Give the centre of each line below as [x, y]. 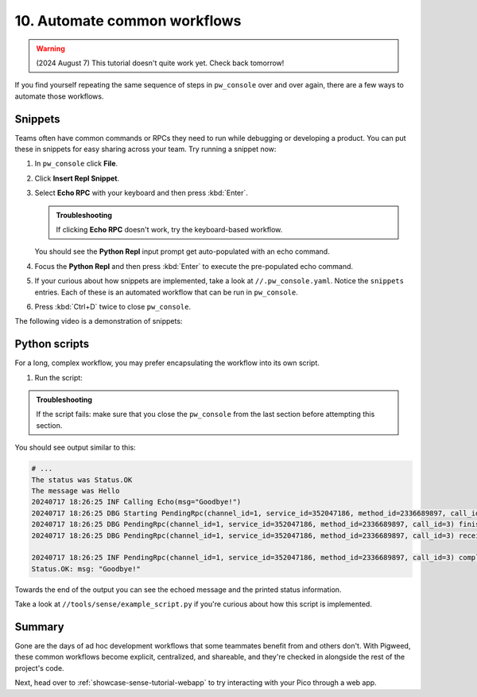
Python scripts [52, 344]
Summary [39, 627]
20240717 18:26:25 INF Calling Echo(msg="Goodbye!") [136, 502]
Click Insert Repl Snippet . [77, 178]
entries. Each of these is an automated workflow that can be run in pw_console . [166, 292]
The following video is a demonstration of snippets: [99, 321]
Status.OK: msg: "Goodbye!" [86, 569]
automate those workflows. [59, 96]
